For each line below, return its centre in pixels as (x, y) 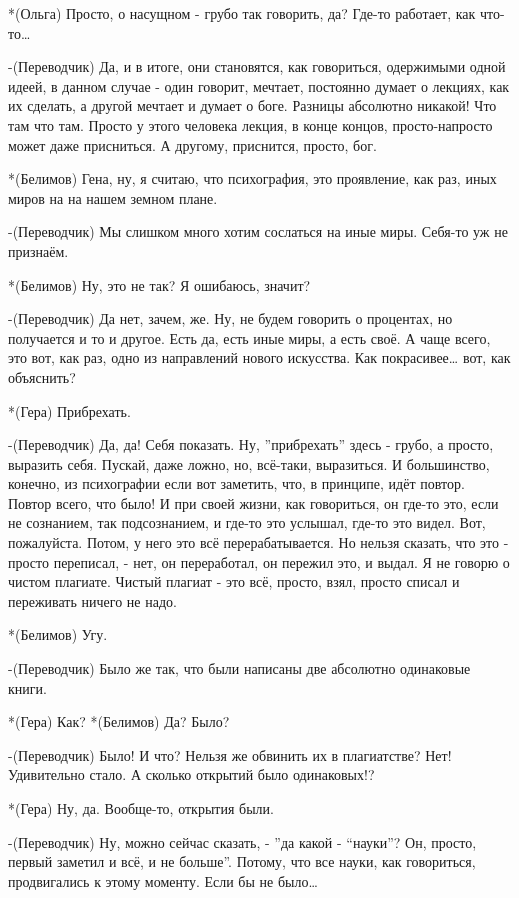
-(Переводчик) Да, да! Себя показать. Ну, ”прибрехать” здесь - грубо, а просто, (251, 444)
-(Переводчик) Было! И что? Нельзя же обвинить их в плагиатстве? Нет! (230, 754)
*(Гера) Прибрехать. (69, 410)
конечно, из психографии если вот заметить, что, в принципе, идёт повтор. (236, 483)
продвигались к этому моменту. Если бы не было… (163, 880)
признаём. (38, 250)
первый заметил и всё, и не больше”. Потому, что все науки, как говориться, (242, 861)
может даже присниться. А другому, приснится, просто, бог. (192, 144)
